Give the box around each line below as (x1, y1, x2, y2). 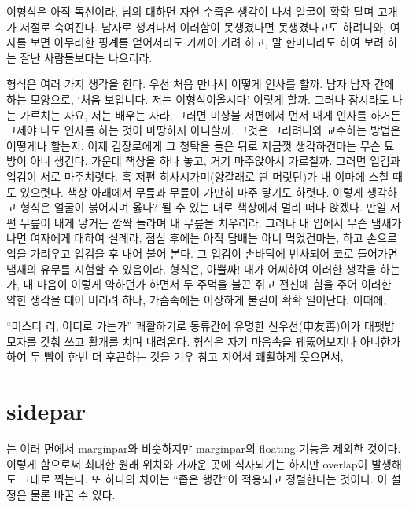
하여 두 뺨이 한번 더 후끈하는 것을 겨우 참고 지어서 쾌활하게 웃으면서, (6, 348, 344, 365)
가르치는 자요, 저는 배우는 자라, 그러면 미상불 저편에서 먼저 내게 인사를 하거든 (20, 106, 401, 123)
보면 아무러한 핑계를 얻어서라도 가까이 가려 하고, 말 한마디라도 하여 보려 (30, 34, 385, 50)
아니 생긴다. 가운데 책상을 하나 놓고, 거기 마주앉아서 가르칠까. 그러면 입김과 (30, 152, 400, 169)
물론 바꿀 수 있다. (30, 486, 116, 502)
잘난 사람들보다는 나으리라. (20, 49, 153, 65)
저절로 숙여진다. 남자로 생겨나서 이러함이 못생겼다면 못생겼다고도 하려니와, (20, 18, 386, 35)
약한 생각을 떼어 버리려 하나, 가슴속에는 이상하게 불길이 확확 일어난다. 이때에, (6, 291, 387, 307)
